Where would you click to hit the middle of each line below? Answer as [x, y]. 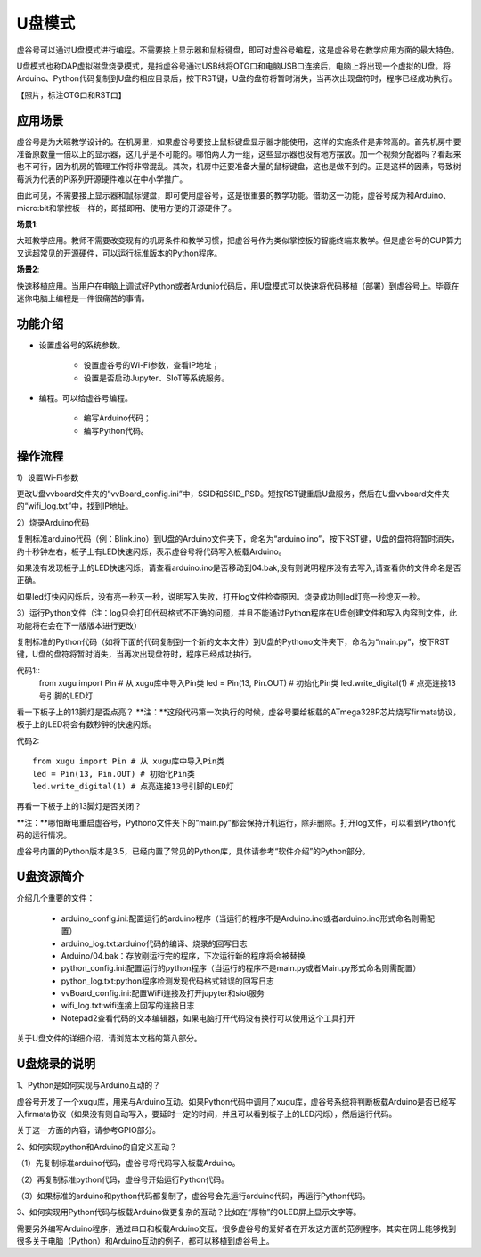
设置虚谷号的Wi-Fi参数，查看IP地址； [151, 365]
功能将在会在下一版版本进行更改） [79, 625]
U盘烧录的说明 [56, 1064]
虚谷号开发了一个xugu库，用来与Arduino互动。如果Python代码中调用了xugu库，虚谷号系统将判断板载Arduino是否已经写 [236, 1101]
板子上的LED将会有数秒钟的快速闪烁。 [86, 724]
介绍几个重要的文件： [56, 898]
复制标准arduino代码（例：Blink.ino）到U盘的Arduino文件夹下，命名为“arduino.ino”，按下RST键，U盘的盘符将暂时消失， [238, 539]
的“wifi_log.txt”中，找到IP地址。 [75, 506]
